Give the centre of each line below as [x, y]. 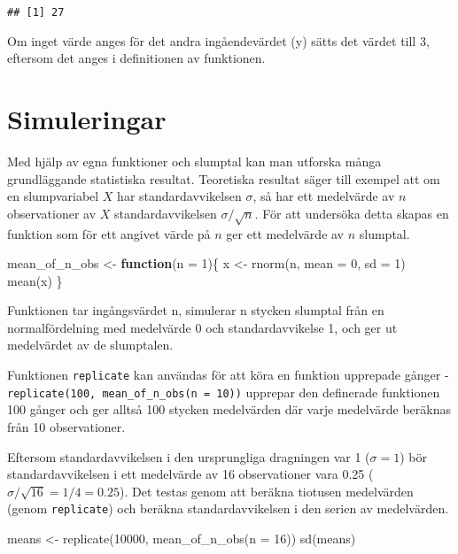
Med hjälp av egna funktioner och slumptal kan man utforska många [194, 161]
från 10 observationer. [66, 426]
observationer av [52, 213]
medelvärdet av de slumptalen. [90, 345]
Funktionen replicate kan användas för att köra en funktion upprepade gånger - [228, 375]
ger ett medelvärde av [285, 233]
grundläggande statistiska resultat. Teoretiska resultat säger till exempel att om [224, 178]
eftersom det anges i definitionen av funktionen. [136, 58]
